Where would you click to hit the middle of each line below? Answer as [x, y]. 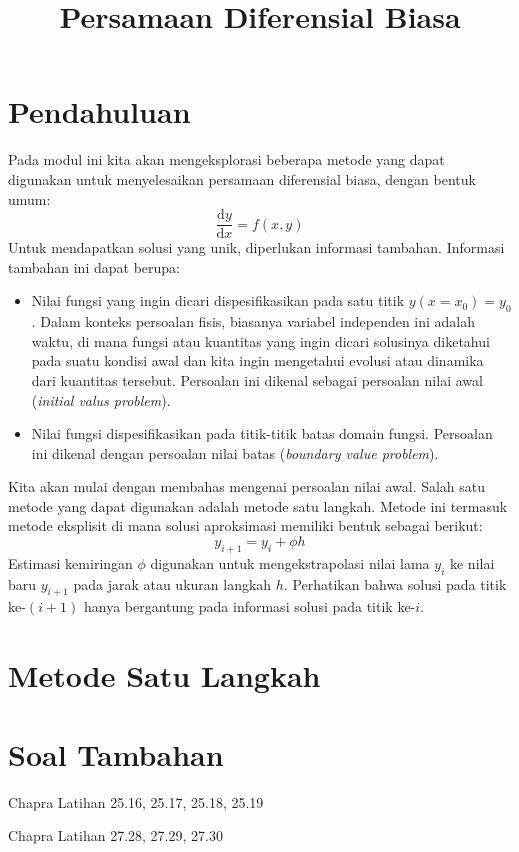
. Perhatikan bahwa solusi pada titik [395, 583]
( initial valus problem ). [101, 399]
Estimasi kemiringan [70, 562]
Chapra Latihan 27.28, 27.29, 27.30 [115, 835]
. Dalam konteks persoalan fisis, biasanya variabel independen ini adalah [253, 321]
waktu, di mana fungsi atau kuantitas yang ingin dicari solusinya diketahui [260, 340]
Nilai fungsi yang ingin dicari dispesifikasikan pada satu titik [218, 300]
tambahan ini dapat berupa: [94, 266]
